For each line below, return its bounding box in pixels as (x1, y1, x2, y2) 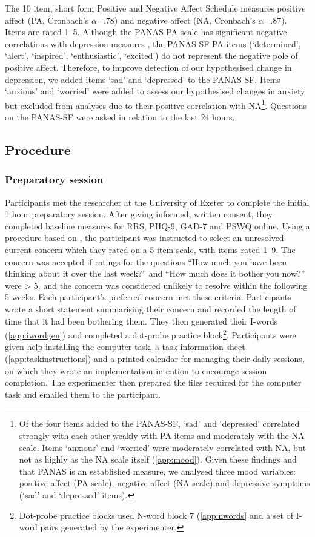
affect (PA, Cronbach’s (5, 13, 89, 26)
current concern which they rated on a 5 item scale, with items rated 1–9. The (5, 243, 296, 255)
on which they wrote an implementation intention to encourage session (5, 364, 267, 377)
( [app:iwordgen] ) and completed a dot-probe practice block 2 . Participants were (5, 327, 296, 341)
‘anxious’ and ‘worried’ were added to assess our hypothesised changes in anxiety (5, 85, 305, 97)
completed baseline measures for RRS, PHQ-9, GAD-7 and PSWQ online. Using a (5, 219, 310, 232)
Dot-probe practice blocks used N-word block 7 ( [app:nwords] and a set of (19, 509, 293, 521)
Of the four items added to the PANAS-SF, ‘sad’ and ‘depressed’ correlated (19, 417, 300, 430)
